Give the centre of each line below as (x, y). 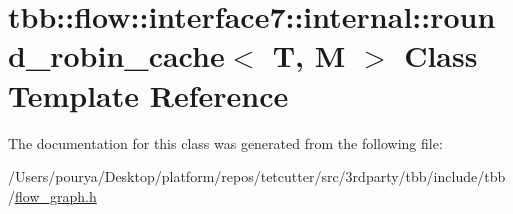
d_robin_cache (116, 55)
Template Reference (148, 94)
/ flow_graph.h (52, 195)
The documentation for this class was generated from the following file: (225, 142)
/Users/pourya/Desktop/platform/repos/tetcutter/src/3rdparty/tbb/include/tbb (257, 176)
